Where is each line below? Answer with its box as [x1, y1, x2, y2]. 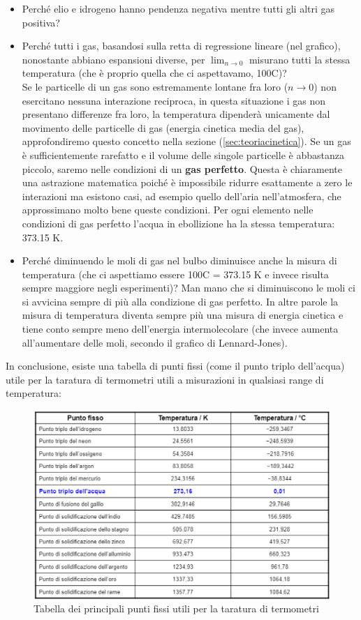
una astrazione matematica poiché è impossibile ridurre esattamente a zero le [22, 175, 353, 190]
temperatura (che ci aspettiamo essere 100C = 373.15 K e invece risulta [22, 266, 329, 281]
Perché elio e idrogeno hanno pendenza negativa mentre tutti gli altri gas [22, 1, 335, 15]
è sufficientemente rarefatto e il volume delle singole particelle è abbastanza [22, 147, 344, 162]
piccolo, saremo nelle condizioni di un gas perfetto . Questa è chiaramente [22, 161, 342, 176]
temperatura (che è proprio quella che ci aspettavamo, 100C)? [22, 66, 287, 80]
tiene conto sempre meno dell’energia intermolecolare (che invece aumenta [22, 322, 339, 336]
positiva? [22, 15, 60, 29]
